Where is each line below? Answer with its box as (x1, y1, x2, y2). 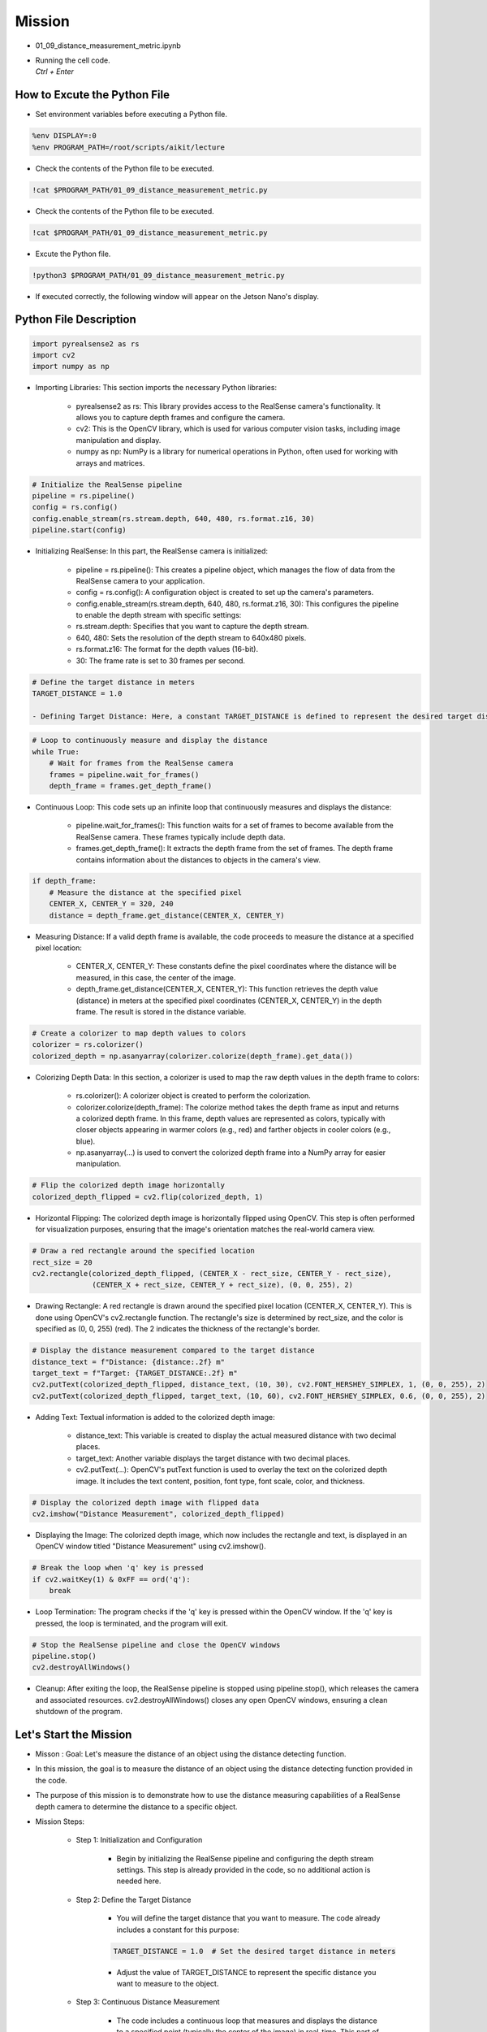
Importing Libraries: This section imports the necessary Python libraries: (35, 383, 278, 393)
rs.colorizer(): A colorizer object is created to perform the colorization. (75, 1091, 312, 1101)
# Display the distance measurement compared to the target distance (32, 1346, 315, 1355)
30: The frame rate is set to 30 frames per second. (75, 655, 246, 666)
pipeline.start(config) (32, 525, 127, 535)
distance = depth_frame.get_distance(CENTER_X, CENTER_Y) (49, 910, 285, 920)
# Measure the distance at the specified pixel (49, 888, 243, 897)
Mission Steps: (35, 1817, 85, 1826)
